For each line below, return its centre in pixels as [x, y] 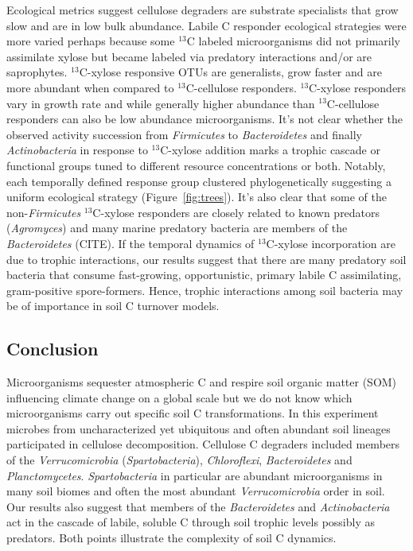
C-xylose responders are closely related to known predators [236, 212]
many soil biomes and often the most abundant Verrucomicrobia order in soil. [196, 491]
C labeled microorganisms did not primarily [294, 41]
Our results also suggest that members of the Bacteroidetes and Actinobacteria [198, 506]
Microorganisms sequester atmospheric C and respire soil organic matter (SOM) [202, 382]
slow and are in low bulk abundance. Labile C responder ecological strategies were [206, 25]
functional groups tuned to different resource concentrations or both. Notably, [196, 165]
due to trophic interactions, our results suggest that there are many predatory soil [206, 259]
